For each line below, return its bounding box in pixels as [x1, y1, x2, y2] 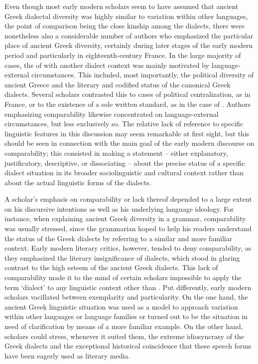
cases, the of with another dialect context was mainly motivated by [4, 59, 209, 70]
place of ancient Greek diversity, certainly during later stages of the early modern [4, 40, 253, 50]
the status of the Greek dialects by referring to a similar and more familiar [4, 233, 233, 243]
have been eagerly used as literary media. [4, 350, 130, 361]
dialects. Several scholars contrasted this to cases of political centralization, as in [4, 89, 251, 99]
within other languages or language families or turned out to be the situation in [4, 311, 248, 322]
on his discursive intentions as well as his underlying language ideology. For [4, 203, 234, 214]
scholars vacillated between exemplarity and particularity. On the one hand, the [4, 292, 248, 302]
